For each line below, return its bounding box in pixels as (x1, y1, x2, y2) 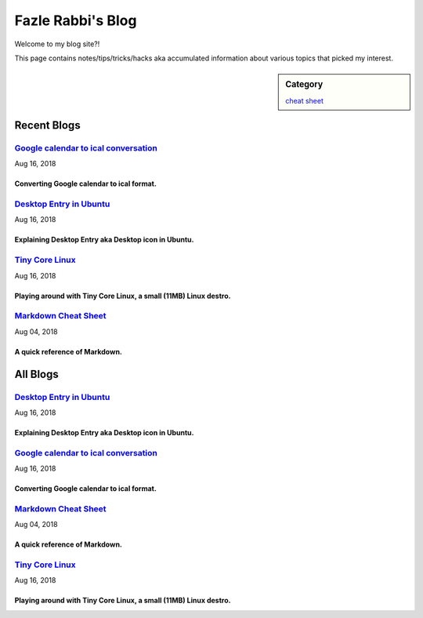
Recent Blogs (14, 118, 81, 132)
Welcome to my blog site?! (14, 39, 100, 49)
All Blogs (14, 367, 59, 380)
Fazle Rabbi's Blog (14, 12, 137, 29)
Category (285, 79, 324, 90)
